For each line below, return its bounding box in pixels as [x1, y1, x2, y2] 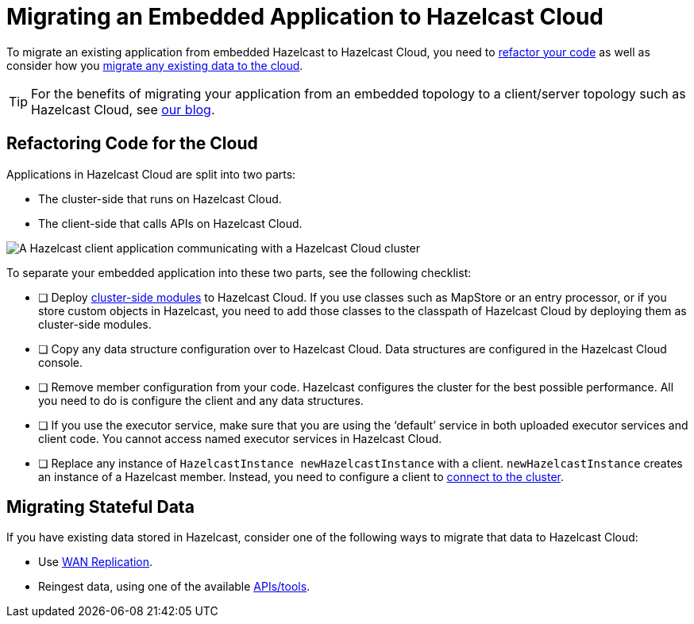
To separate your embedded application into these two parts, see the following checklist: [6, 265, 472, 279]
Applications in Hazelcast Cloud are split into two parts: [6, 167, 296, 181]
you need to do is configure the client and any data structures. [38, 393, 364, 407]
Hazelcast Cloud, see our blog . [31, 101, 215, 117]
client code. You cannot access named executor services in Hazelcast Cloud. [38, 431, 442, 445]
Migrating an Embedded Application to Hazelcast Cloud [6, 3, 603, 30]
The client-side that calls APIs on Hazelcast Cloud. [38, 216, 303, 230]
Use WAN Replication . [38, 555, 153, 569]
